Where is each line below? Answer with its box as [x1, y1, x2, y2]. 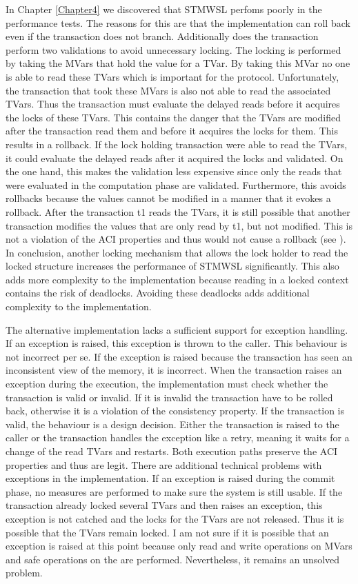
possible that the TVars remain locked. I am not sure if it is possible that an [6, 525, 329, 539]
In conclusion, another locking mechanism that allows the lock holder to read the [6, 245, 348, 259]
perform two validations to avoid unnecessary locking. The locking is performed [6, 42, 341, 57]
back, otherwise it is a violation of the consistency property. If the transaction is [6, 403, 345, 418]
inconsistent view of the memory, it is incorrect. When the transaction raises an [6, 363, 342, 377]
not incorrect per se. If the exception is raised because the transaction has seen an [6, 349, 352, 363]
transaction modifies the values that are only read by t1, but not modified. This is [6, 218, 352, 232]
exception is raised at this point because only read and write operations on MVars [6, 538, 352, 553]
